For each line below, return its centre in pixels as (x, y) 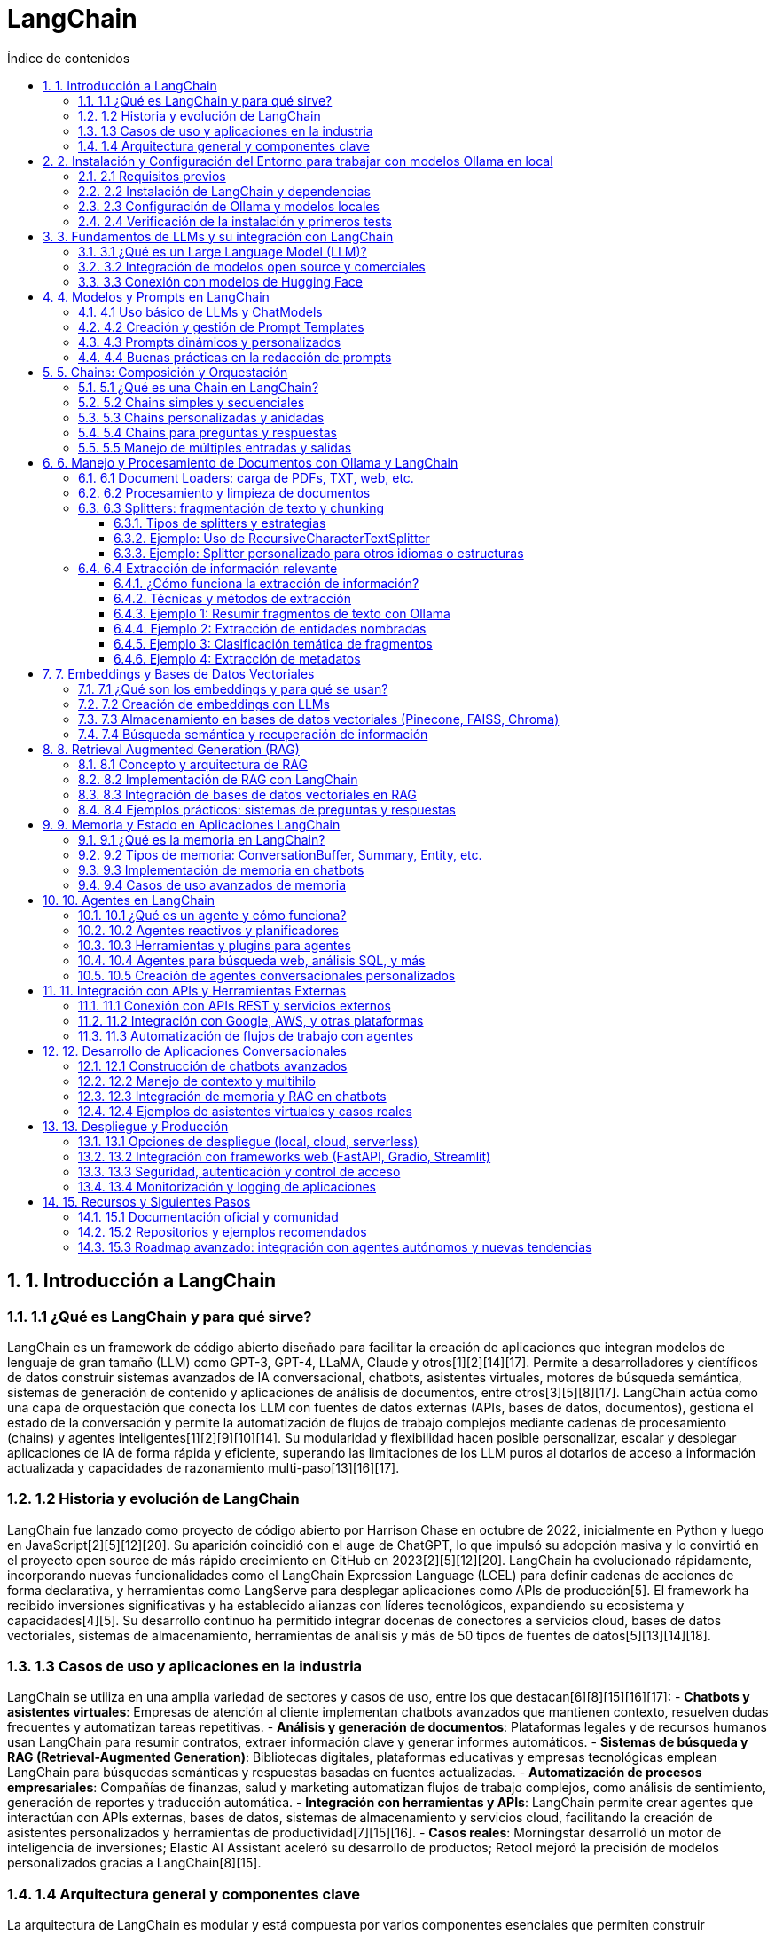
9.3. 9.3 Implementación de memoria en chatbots (221, 869)
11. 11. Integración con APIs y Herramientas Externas (195, 990)
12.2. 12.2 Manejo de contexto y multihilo (197, 1081)
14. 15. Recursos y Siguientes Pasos (147, 1201)
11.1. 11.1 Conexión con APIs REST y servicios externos (235, 1005)
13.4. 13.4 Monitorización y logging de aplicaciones (227, 1186)
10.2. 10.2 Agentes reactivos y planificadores (208, 930)
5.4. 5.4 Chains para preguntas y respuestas (207, 432)
